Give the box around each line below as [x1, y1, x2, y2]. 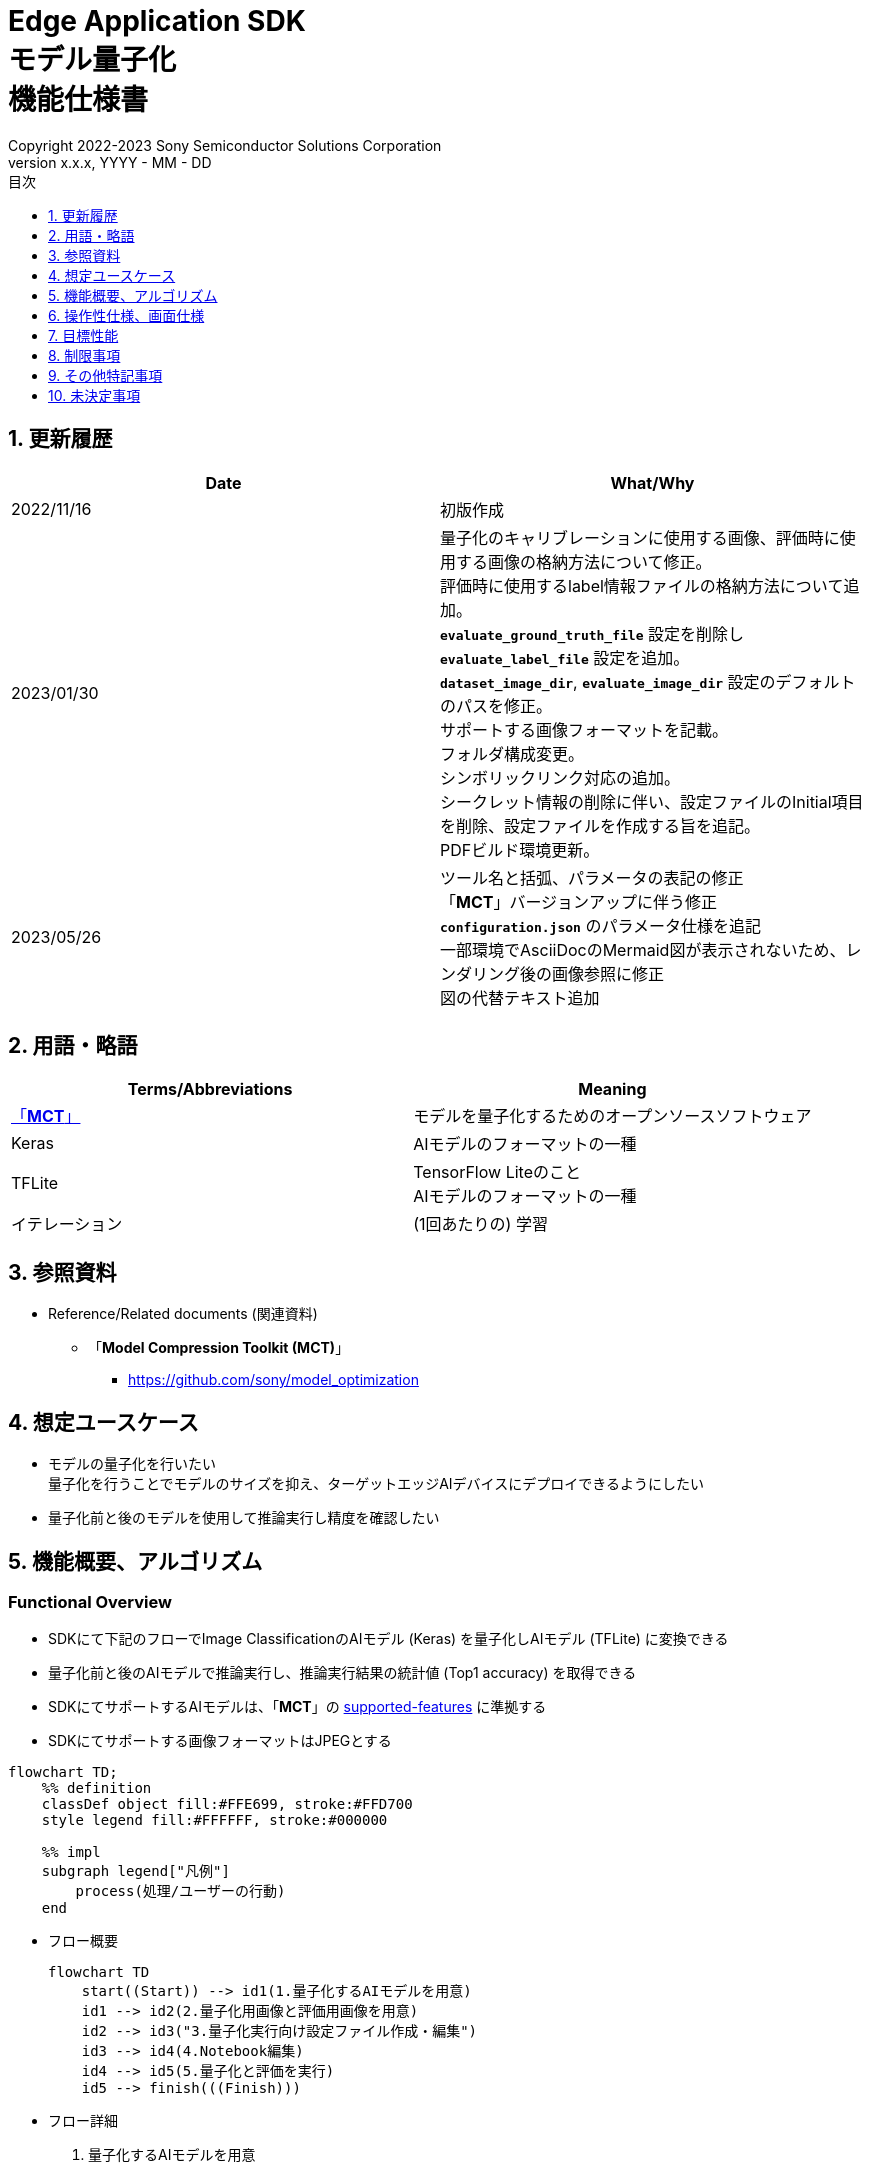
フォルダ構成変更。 [440, 743, 585, 764]
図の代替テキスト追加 [440, 987, 600, 1008]
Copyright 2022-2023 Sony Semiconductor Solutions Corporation [8, 136, 442, 154]
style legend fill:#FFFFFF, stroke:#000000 [41, 1812, 388, 1829]
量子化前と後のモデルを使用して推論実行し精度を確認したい [48, 1509, 440, 1527]
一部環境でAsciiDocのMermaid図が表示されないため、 [440, 939, 846, 960]
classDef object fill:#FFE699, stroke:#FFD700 [41, 1796, 413, 1813]
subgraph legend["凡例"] [41, 1863, 230, 1880]
